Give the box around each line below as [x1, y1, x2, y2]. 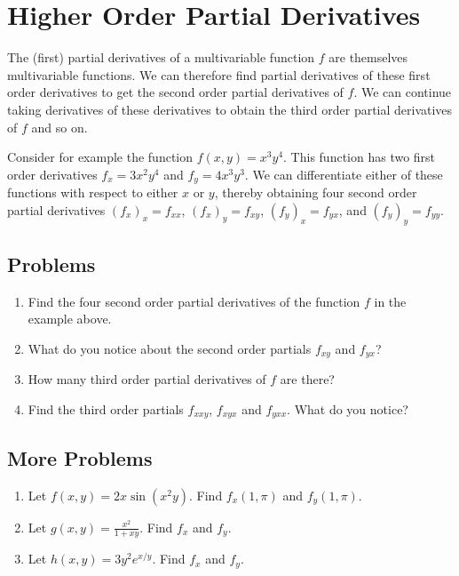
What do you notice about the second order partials [28, 339, 312, 357]
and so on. [31, 117, 88, 136]
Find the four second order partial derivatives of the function [28, 292, 360, 310]
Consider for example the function [7, 148, 194, 166]
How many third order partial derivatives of [28, 370, 266, 388]
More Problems [7, 444, 153, 471]
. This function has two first [283, 148, 436, 166]
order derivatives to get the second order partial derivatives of [7, 83, 344, 101]
